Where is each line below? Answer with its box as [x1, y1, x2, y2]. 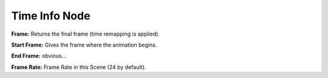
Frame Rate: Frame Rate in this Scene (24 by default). [11, 63, 146, 71]
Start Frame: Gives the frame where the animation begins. [11, 41, 157, 48]
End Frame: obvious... [11, 52, 67, 60]
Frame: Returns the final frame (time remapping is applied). [11, 30, 160, 37]
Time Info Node [11, 9, 91, 22]
